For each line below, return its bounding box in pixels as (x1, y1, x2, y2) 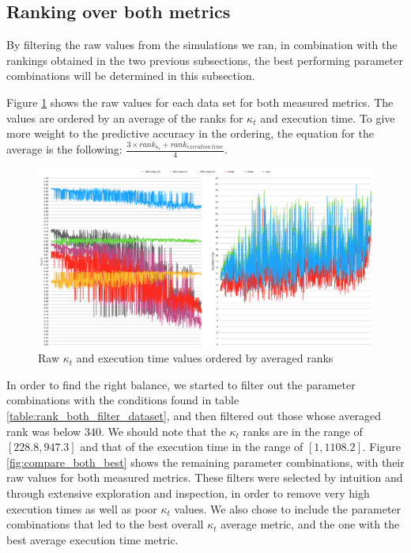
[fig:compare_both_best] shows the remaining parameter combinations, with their (6, 453, 405, 470)
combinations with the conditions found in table (6, 392, 239, 408)
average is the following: (6, 141, 123, 157)
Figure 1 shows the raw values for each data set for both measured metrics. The (6, 93, 394, 110)
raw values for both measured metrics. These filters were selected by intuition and (6, 469, 403, 486)
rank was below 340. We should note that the (6, 422, 226, 439)
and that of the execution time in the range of (80, 438, 304, 455)
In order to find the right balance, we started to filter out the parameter (6, 376, 356, 392)
